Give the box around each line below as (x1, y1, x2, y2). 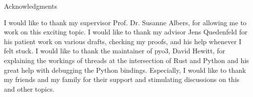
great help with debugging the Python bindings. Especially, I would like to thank (4, 65, 246, 75)
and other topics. (4, 83, 55, 94)
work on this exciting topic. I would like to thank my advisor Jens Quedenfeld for (4, 27, 248, 37)
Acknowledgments (4, 1, 57, 11)
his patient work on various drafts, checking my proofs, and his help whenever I (4, 36, 242, 46)
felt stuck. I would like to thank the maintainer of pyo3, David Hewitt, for (4, 46, 225, 56)
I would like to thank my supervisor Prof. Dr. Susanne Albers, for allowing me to (4, 17, 247, 27)
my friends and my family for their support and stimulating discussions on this (4, 74, 240, 84)
